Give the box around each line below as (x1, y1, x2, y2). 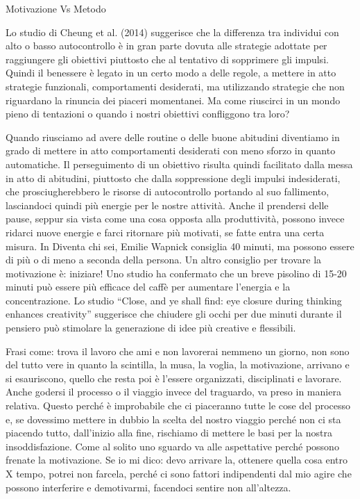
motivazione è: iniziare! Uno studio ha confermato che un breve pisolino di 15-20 (6, 265, 347, 280)
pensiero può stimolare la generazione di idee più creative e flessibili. (6, 320, 296, 335)
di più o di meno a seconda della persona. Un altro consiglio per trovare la (6, 252, 322, 267)
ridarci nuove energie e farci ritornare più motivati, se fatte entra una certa (6, 224, 325, 239)
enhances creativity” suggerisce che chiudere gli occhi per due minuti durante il (6, 306, 342, 321)
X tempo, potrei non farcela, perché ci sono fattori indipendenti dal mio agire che (6, 466, 352, 480)
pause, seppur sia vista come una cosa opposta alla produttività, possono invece (6, 211, 345, 226)
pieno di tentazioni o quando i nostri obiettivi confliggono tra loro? (6, 106, 290, 121)
